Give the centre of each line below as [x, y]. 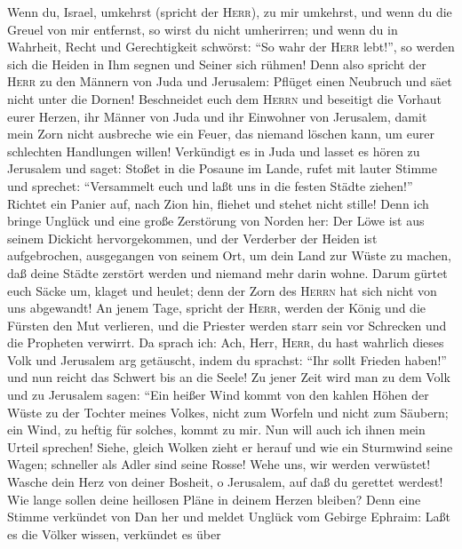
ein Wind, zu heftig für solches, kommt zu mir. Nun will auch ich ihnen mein [216, 430]
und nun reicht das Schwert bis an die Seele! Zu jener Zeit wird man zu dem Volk [229, 377]
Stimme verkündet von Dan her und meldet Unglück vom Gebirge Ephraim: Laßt [229, 517]
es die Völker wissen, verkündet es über [114, 533]
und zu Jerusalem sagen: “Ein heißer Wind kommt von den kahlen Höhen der [218, 395]
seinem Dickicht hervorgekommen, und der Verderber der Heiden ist [192, 238]
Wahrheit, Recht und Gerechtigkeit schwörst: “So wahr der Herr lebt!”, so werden [231, 47]
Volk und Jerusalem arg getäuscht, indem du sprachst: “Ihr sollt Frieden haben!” [227, 359]
